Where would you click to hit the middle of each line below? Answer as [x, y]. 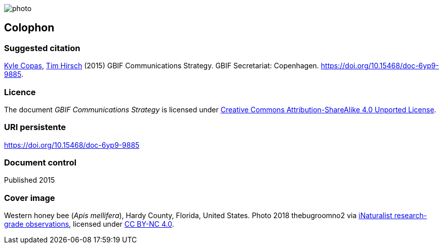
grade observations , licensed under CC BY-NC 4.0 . [89, 224]
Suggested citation [42, 48]
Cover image [30, 198]
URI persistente [35, 127]
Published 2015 [30, 180]
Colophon [29, 28]
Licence [20, 92]
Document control [40, 163]
